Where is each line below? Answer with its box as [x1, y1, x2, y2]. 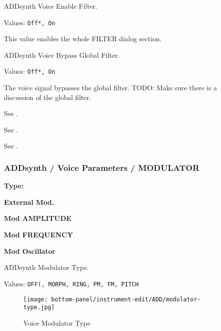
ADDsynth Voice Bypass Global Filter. [4, 50, 120, 60]
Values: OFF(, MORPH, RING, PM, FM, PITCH [4, 278, 139, 288]
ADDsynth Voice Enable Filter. [4, 1, 98, 11]
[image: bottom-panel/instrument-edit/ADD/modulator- [23, 296, 201, 303]
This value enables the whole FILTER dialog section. [4, 33, 162, 44]
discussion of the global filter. [4, 92, 91, 102]
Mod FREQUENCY [4, 230, 73, 240]
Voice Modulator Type [23, 317, 91, 328]
